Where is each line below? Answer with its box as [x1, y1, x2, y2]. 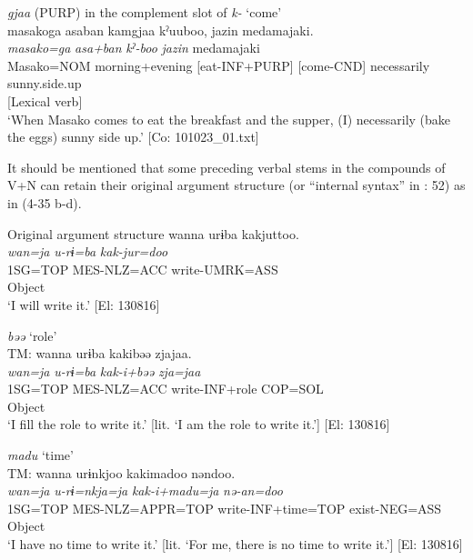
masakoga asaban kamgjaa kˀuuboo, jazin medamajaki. [7, 20, 314, 39]
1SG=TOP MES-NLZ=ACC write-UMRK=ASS [7, 259, 278, 278]
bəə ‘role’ [7, 325, 57, 345]
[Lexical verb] [7, 91, 83, 110]
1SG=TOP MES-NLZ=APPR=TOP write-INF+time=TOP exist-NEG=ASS [7, 498, 442, 517]
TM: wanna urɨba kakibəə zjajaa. [7, 344, 192, 363]
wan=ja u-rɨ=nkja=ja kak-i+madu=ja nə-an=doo [7, 481, 283, 500]
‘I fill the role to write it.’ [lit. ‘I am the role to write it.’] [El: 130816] [7, 415, 390, 434]
